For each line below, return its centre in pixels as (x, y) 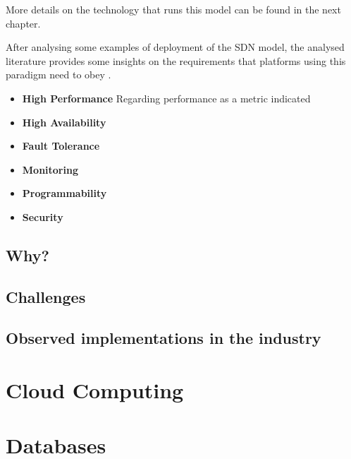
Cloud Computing (95, 390)
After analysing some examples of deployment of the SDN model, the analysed (175, 47)
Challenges (46, 296)
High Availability (64, 122)
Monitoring (50, 169)
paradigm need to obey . (58, 74)
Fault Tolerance (61, 146)
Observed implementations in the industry (164, 338)
